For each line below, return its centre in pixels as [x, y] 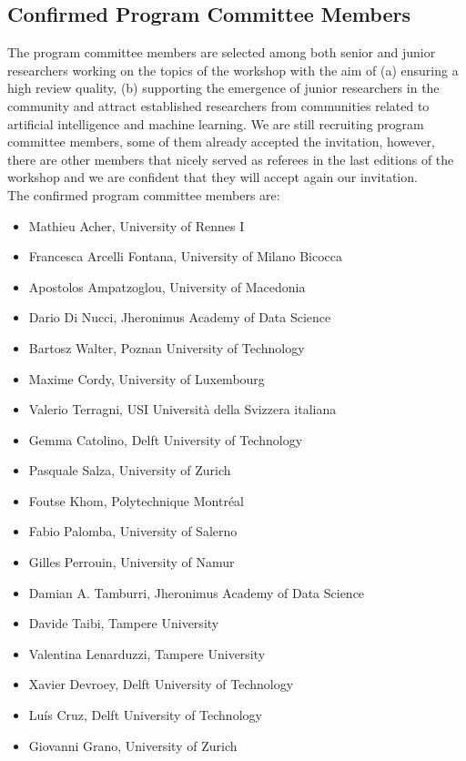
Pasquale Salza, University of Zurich [130, 470]
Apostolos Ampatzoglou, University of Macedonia [167, 286]
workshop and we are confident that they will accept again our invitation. [213, 177]
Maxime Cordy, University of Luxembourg [147, 378]
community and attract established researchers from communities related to [218, 105]
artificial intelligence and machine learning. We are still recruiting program [216, 123]
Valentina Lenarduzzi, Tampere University [147, 653]
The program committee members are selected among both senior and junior [222, 52]
